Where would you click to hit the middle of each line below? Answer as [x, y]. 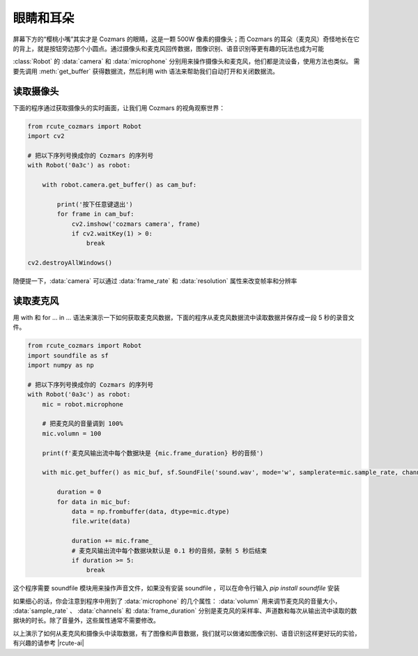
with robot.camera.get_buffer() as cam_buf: [119, 184]
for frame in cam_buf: [96, 214]
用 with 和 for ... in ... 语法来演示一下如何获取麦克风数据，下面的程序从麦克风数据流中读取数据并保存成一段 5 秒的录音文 [184, 317]
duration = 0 [79, 492]
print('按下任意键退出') [95, 204]
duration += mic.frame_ [112, 541]
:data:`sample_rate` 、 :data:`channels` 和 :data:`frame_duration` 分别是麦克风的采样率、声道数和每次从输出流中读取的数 [185, 611]
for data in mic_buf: [94, 502]
